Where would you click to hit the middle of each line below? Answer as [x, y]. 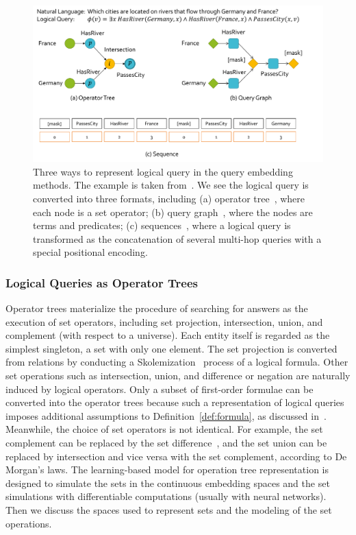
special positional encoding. [90, 252]
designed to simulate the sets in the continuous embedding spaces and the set [168, 483]
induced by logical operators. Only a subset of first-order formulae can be [160, 389]
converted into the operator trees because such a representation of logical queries [175, 402]
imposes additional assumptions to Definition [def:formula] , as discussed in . [166, 415]
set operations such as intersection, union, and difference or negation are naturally [178, 376]
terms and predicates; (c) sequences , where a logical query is [162, 225]
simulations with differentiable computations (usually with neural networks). [166, 496]
